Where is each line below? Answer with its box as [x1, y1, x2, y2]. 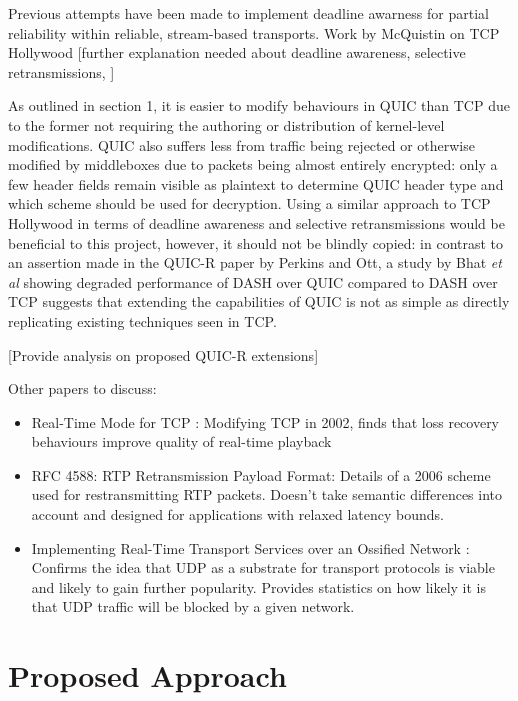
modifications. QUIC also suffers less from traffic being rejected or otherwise [8, 134, 475, 155]
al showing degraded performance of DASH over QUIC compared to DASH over [8, 271, 498, 292]
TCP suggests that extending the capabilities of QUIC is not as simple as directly [8, 291, 510, 312]
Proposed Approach [8, 655, 287, 696]
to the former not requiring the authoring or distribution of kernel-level [8, 114, 445, 135]
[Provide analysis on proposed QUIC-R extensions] [8, 344, 319, 365]
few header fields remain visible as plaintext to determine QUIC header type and [8, 173, 504, 194]
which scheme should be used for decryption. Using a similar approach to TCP [8, 193, 491, 214]
